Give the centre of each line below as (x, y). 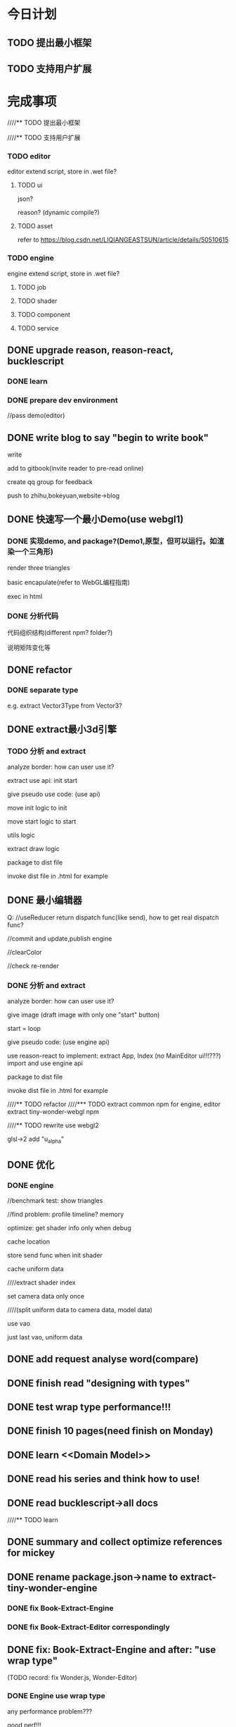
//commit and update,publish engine (60, 939)
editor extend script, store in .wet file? (62, 172)
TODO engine (31, 258)
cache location (29, 1242)
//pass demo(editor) (36, 416)
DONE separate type (43, 690)
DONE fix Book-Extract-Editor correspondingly (88, 1627)
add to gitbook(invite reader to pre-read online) (76, 468)
